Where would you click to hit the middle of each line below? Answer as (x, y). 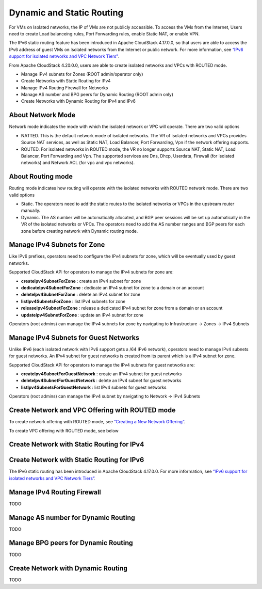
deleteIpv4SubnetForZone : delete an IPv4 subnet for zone (81, 294)
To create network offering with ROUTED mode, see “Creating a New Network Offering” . (97, 422)
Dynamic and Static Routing (66, 13)
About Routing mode (41, 177)
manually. (31, 210)
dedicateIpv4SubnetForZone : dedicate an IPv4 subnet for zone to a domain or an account (113, 288)
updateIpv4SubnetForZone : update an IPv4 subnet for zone (82, 315)
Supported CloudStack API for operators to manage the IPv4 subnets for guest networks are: (102, 365)
